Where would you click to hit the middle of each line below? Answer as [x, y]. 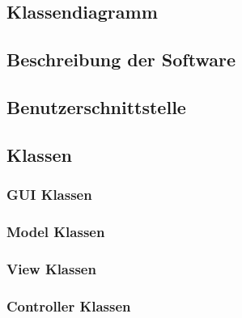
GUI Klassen [49, 195]
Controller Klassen [69, 305]
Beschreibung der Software [121, 59]
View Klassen [51, 268]
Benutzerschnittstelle [96, 106]
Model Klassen [56, 231]
